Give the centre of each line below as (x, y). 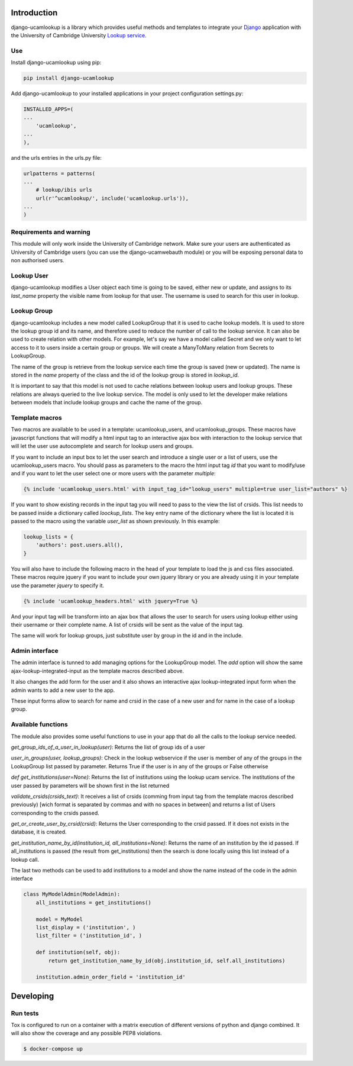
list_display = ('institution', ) (86, 927)
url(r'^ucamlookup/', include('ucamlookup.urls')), (112, 198)
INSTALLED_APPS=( (48, 109)
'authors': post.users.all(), (80, 545)
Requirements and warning (51, 232)
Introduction (34, 13)
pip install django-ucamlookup (69, 78)
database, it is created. (39, 832)
